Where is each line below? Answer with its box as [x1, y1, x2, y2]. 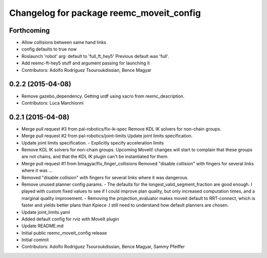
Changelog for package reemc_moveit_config [9, 7, 201, 18]
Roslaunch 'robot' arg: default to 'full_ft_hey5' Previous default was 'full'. [21, 53, 169, 59]
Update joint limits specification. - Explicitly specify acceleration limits [21, 140, 164, 146]
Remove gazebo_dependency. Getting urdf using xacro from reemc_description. [21, 93, 185, 99]
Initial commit [21, 237, 49, 243]
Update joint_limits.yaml [21, 209, 70, 215]
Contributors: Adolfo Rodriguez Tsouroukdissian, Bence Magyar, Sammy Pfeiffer [21, 244, 185, 250]
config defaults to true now [21, 46, 77, 52]
